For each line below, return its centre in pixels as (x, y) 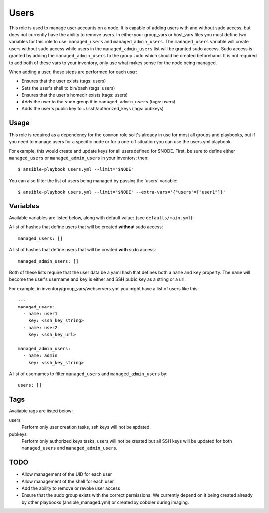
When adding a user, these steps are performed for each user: (73, 72)
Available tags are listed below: (41, 411)
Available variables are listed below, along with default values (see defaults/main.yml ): (101, 218)
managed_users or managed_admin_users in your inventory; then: (79, 158)
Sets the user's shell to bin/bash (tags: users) (68, 88)
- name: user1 (40, 314)
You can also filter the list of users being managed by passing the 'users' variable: (93, 180)
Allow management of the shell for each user (68, 481)
